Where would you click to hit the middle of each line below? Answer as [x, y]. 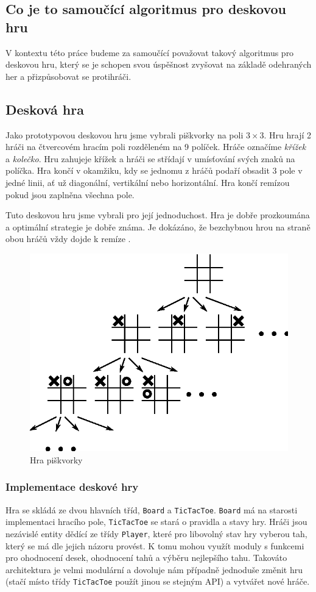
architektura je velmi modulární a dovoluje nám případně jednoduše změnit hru [154, 569]
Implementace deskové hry [72, 487]
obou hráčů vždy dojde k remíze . [68, 239]
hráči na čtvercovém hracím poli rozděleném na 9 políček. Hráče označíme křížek [156, 147]
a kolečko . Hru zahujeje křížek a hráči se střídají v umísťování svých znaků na [150, 158]
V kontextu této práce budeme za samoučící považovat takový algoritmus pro [150, 52]
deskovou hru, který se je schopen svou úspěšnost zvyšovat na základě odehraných [159, 64]
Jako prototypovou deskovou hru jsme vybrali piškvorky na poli [125, 134]
